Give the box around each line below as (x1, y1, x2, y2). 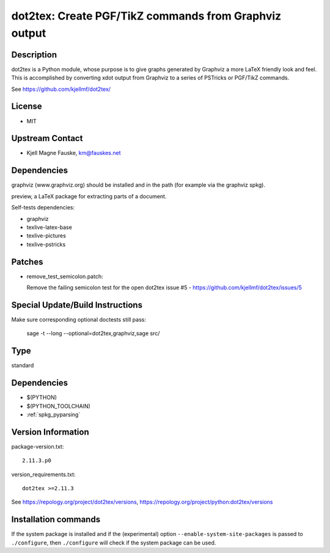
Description (11, 49, 57, 60)
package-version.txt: (11, 443, 64, 450)
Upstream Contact (11, 133, 83, 143)
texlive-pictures (26, 232, 67, 239)
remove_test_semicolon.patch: (26, 272, 103, 280)
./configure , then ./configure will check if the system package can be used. (11, 539, 216, 546)
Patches (11, 256, 43, 267)
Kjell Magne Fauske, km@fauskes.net (26, 150, 122, 157)
